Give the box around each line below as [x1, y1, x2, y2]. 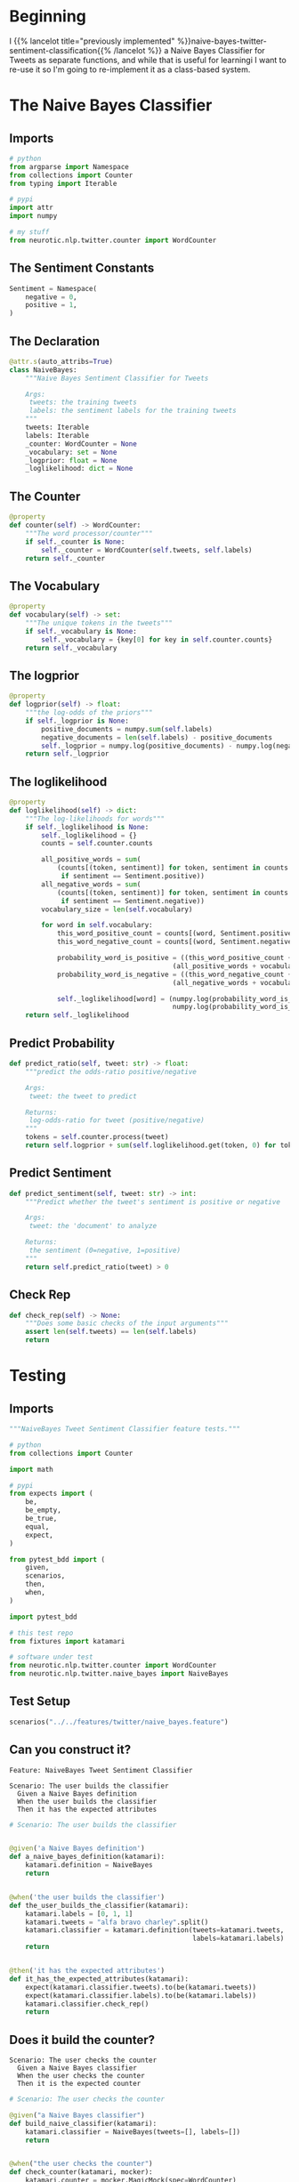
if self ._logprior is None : [25, 716, 129, 725]
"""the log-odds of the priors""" [25, 708, 153, 717]
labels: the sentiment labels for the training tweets [28, 407, 238, 416]
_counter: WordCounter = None [25, 439, 138, 449]
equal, [25, 1522, 50, 1531]
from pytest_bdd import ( [9, 1555, 105, 1564]
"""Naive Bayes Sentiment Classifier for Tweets [25, 374, 209, 383]
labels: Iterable [25, 431, 90, 440]
